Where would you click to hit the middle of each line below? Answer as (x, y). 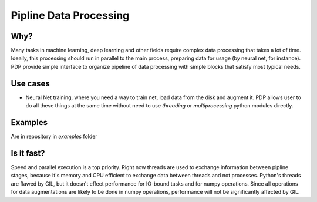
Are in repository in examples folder (54, 137)
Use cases (30, 83)
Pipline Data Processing (70, 15)
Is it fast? (28, 153)
